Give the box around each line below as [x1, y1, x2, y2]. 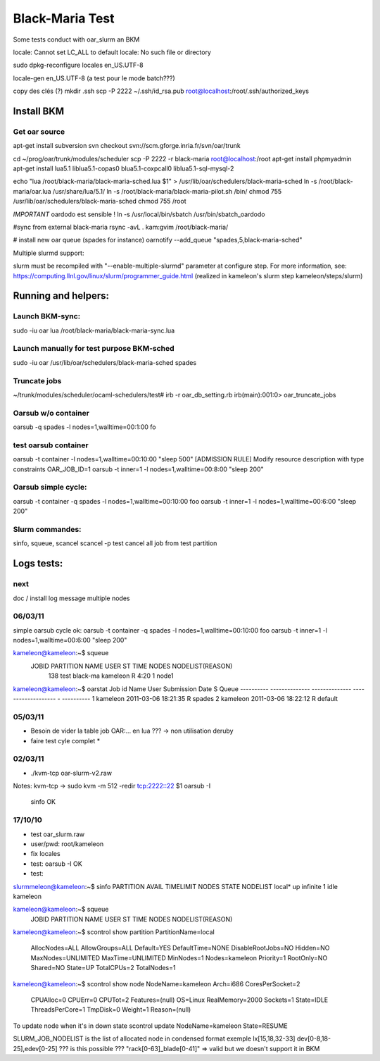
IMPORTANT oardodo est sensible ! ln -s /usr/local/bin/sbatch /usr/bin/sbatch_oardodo [13, 210, 265, 218]
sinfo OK [30, 798, 56, 806]
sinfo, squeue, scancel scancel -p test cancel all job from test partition [13, 539, 217, 547]
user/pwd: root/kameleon [30, 839, 104, 848]
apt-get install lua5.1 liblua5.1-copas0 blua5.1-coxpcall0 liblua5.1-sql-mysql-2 [13, 164, 234, 173]
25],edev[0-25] [13, 1044, 58, 1053]
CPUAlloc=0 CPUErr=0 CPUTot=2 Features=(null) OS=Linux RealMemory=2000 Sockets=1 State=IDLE [30, 995, 329, 1004]
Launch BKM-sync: [13, 311, 81, 321]
